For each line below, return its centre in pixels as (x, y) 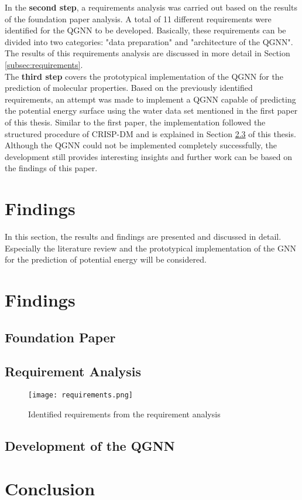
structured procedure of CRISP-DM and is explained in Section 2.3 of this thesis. (150, 133)
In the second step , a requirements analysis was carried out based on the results (151, 7)
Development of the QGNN (90, 445)
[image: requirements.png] (80, 395)
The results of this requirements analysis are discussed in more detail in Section (147, 53)
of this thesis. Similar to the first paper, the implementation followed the (135, 122)
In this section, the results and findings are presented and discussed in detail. (143, 237)
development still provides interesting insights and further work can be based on (149, 156)
